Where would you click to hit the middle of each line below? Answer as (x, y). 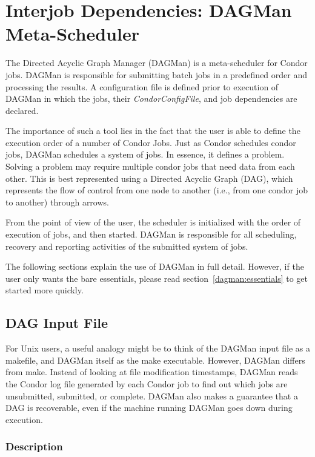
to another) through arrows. (57, 202)
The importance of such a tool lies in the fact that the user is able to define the (153, 131)
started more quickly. (45, 290)
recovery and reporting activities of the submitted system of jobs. (127, 246)
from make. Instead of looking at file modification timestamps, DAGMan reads (152, 372)
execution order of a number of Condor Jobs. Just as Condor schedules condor (151, 142)
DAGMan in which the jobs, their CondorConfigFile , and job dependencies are (151, 98)
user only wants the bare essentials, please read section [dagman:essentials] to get (157, 278)
